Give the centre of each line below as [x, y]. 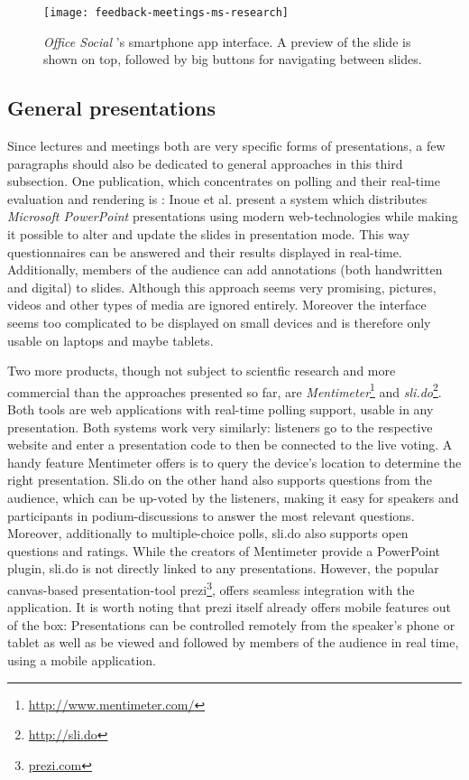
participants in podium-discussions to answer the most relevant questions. [211, 515]
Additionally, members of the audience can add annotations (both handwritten [225, 269]
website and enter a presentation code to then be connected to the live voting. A [230, 445]
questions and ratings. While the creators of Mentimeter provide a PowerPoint [224, 550]
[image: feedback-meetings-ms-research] [166, 13]
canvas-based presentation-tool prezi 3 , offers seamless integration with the [211, 588]
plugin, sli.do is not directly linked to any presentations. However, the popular [223, 568]
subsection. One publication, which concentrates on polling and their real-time [224, 181]
